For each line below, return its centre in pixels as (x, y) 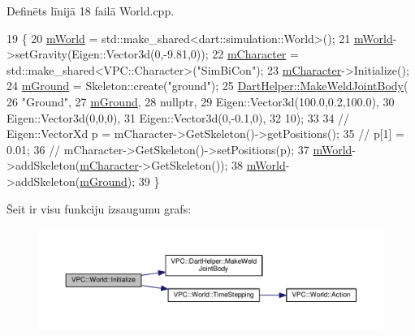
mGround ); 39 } (120, 181)
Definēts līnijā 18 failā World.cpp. (91, 11)
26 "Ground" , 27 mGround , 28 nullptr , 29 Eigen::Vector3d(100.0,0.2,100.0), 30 (201, 101)
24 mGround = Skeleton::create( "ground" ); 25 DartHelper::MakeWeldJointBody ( (207, 86)
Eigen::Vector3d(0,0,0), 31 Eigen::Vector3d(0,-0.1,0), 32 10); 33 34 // (178, 117)
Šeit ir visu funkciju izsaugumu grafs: (99, 208)
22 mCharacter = (255, 54)
